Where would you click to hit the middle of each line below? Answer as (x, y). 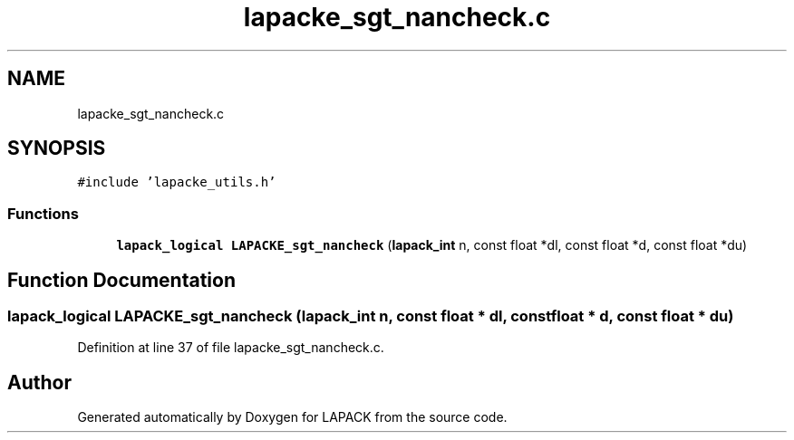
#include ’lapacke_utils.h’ (177, 182)
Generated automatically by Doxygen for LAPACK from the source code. (292, 417)
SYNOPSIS (57, 148)
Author (39, 382)
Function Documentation (121, 280)
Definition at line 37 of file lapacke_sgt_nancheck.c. (231, 348)
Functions (43, 213)
